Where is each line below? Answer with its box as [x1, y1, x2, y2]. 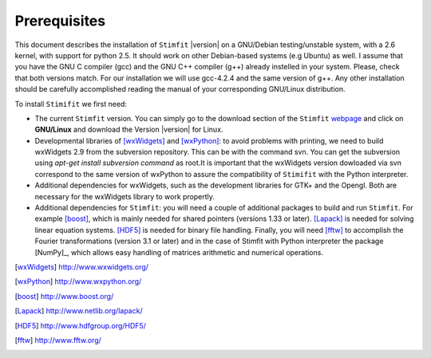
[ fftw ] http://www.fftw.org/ [14, 335, 101, 344]
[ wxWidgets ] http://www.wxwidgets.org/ [14, 262, 149, 271]
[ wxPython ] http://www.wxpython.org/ [14, 277, 142, 286]
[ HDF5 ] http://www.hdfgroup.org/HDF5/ [14, 321, 147, 330]
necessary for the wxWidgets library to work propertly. [34, 191, 215, 201]
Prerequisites [14, 12, 106, 30]
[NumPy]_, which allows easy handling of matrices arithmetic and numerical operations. [34, 247, 323, 257]
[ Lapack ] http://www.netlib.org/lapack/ [14, 306, 143, 316]
